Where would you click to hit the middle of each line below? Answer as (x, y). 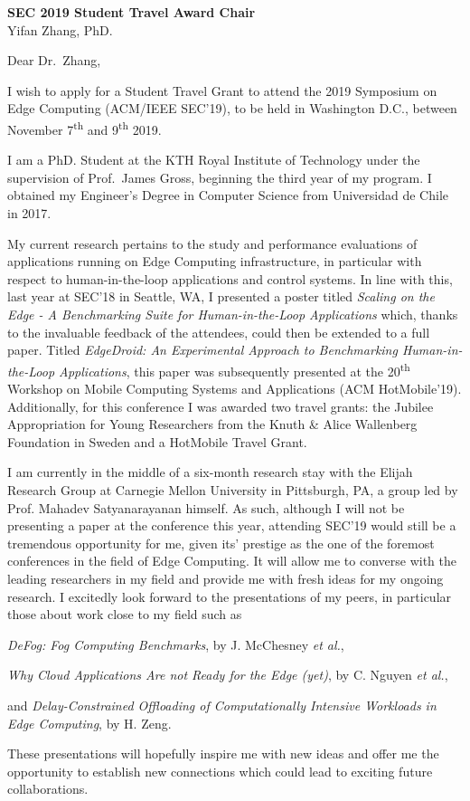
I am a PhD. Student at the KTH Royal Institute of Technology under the (214, 160)
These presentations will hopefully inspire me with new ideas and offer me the (223, 753)
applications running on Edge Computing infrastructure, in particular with (215, 261)
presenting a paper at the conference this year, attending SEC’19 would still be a (232, 525)
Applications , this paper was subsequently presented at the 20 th (235, 369)
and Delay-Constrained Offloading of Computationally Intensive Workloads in (222, 705)
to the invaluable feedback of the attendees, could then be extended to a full (219, 332)
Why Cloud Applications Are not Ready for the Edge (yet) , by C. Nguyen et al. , (228, 675)
